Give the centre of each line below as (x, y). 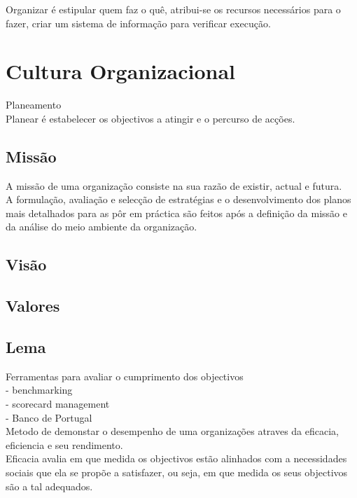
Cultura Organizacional (120, 71)
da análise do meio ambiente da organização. (101, 227)
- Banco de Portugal (49, 417)
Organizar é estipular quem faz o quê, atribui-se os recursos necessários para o (173, 9)
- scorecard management (58, 404)
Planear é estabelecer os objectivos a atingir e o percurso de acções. (150, 118)
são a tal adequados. (49, 486)
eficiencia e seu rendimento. (64, 444)
